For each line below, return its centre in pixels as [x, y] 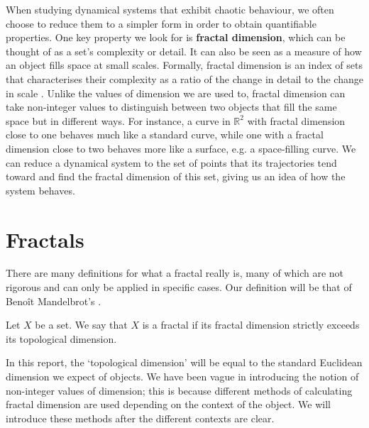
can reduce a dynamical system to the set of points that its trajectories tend [171, 162]
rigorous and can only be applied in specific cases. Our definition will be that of [179, 287]
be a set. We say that [81, 325]
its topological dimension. [61, 338]
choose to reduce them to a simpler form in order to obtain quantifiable [161, 23]
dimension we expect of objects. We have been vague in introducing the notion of [182, 376]
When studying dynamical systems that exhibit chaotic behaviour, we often [170, 9]
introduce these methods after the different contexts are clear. [140, 418]
